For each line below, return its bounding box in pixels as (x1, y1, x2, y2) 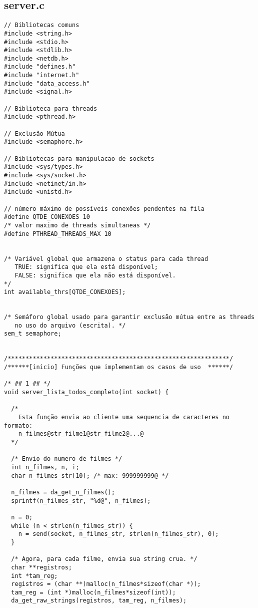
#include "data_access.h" (4, 80, 90, 87)
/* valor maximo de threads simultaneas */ (4, 221, 151, 229)
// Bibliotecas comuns (4, 22, 79, 29)
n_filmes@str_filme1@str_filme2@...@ (18, 430, 144, 438)
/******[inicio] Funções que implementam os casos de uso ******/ (4, 364, 233, 371)
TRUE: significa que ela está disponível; (14, 263, 158, 271)
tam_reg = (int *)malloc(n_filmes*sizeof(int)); (11, 588, 176, 596)
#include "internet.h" (4, 72, 79, 79)
